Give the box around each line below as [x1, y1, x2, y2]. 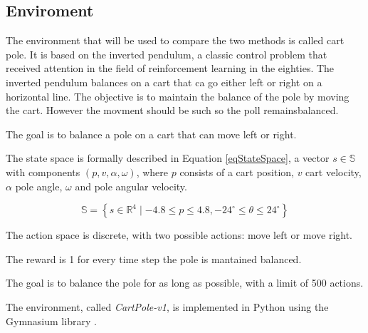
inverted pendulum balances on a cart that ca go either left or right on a [6, 74, 322, 89]
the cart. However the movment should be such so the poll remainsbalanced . [6, 103, 339, 118]
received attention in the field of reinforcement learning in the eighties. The [6, 61, 335, 76]
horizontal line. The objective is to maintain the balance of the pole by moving [6, 88, 349, 103]
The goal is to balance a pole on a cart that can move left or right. [6, 126, 297, 141]
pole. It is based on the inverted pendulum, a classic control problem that [6, 46, 327, 61]
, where [136, 164, 169, 179]
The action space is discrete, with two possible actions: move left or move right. [6, 227, 353, 242]
